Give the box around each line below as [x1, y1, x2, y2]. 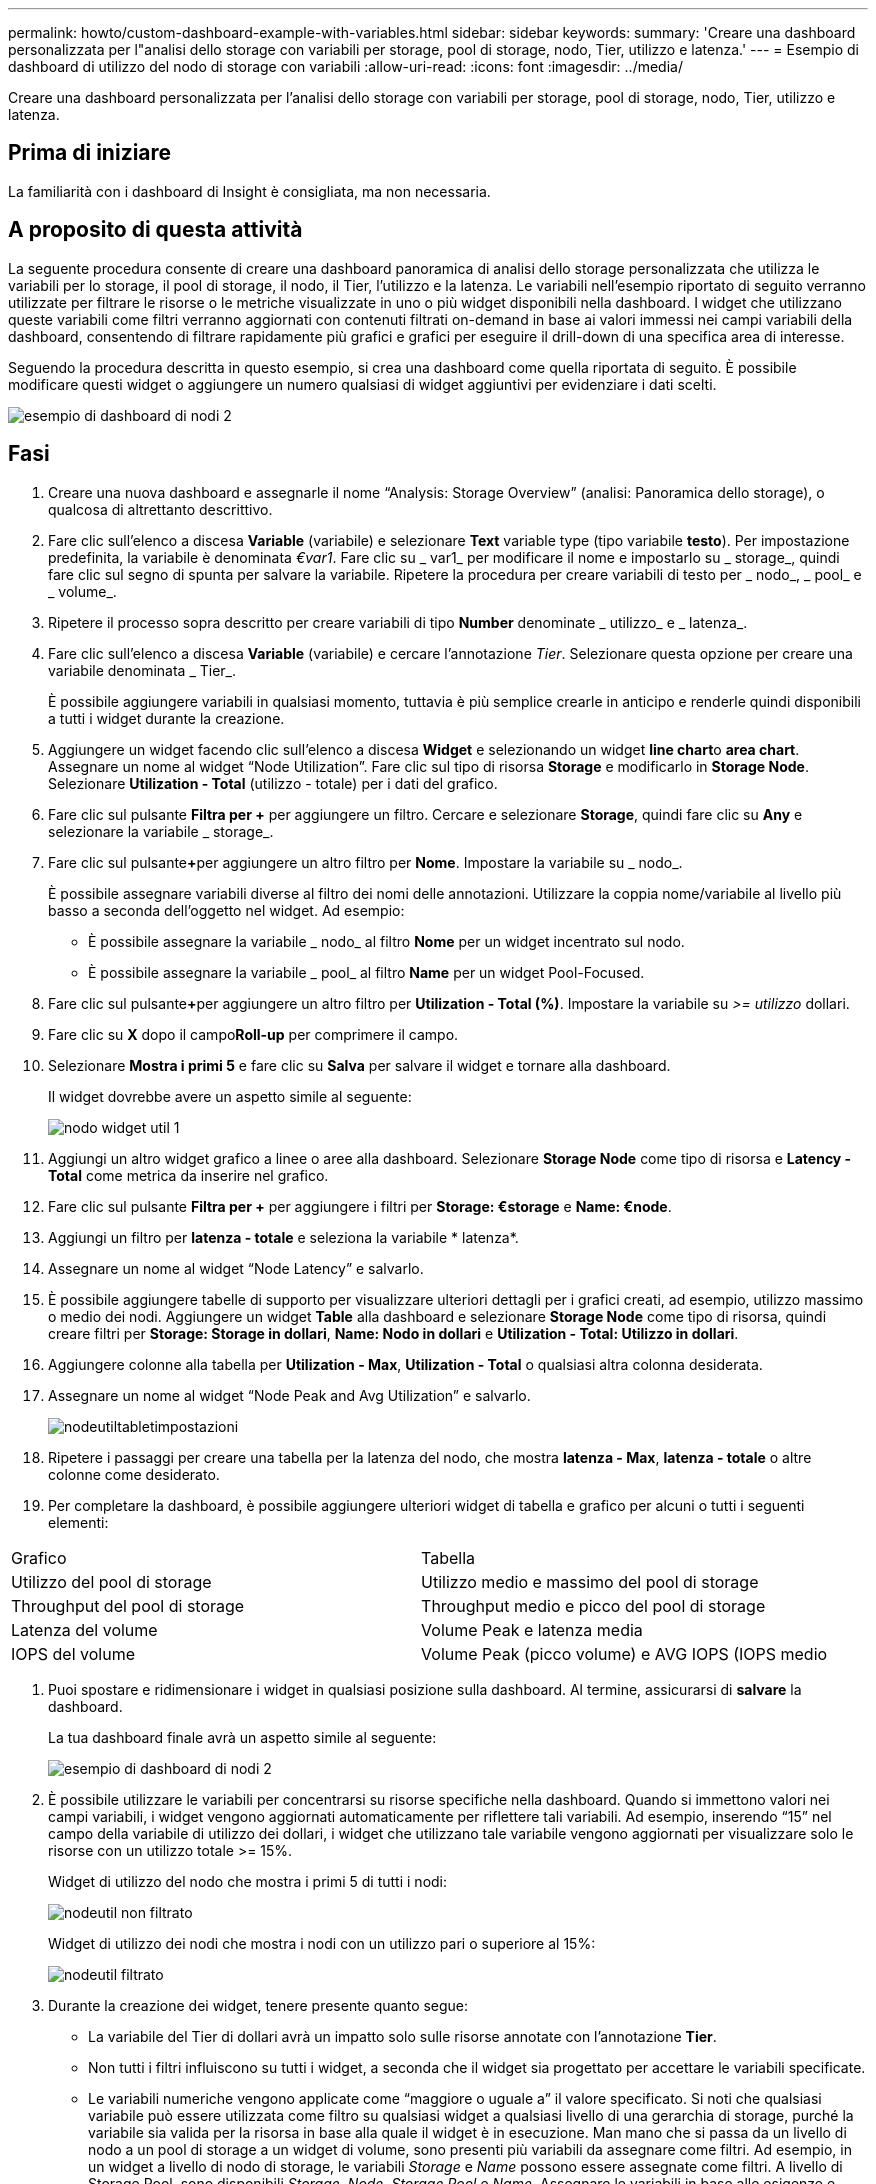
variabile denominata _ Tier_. [48, 661, 237, 679]
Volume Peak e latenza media [421, 1619, 643, 1640]
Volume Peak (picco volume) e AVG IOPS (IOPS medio [421, 1643, 828, 1664]
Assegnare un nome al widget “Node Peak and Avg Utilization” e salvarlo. [48, 1386, 531, 1404]
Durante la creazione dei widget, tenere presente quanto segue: [48, 1996, 469, 2014]
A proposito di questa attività [8, 217, 303, 243]
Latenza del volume [11, 1619, 158, 1640]
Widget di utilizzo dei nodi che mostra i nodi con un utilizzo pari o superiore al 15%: [48, 1934, 596, 1952]
